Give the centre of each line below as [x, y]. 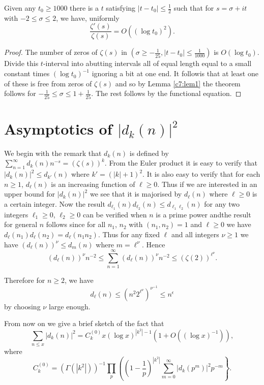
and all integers [195, 234]
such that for [194, 8]
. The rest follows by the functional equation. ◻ [166, 93]
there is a [84, 8]
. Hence [153, 244]
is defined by [149, 153]
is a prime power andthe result [203, 214]
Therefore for [25, 280]
